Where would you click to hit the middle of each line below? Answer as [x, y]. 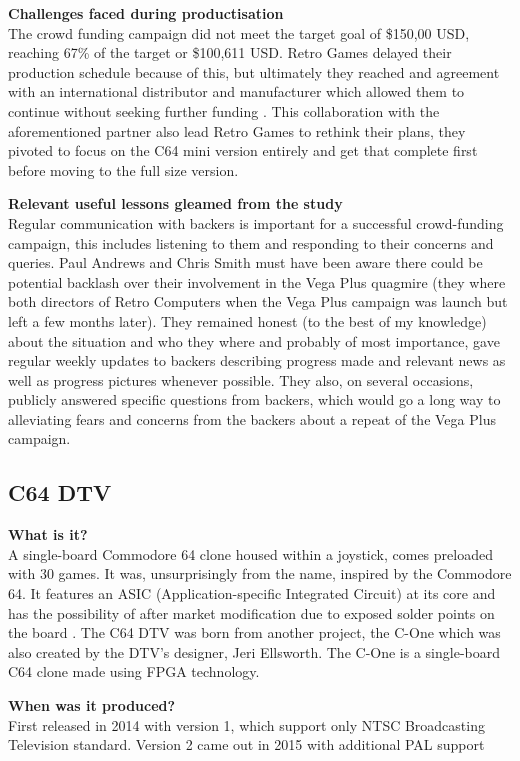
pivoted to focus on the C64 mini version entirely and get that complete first [243, 150]
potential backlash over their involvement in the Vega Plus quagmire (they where [257, 281]
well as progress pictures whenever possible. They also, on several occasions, [241, 379]
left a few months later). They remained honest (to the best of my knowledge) [247, 320]
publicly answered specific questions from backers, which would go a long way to [254, 399]
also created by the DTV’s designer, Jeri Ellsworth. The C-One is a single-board [254, 651]
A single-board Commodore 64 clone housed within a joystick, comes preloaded [250, 553]
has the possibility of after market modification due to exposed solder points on [251, 612]
